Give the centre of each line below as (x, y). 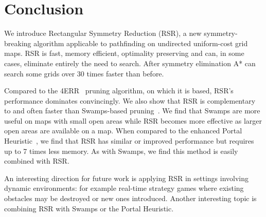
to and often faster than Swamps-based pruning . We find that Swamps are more (132, 111)
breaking (18, 43)
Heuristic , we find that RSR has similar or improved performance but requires (129, 141)
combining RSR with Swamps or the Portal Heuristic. (89, 208)
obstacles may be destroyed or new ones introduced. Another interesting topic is (130, 198)
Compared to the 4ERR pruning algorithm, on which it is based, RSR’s (119, 91)
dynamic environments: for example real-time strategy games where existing (124, 188)
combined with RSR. (37, 161)
